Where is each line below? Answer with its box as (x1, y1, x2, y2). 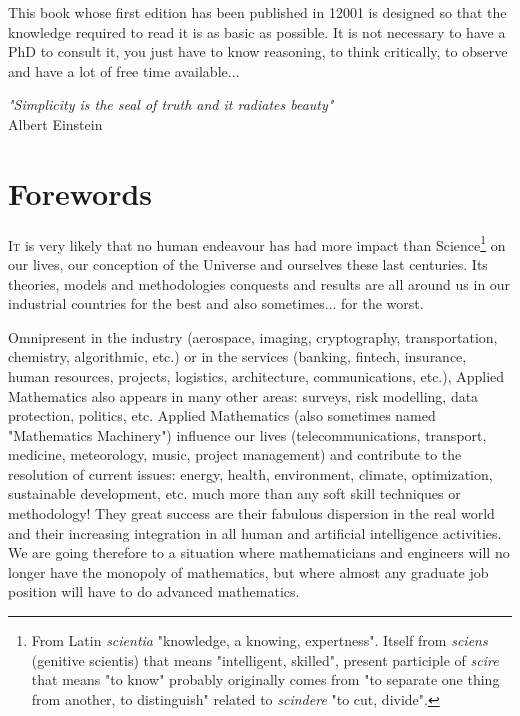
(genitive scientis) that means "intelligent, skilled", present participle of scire (31, 649, 499, 670)
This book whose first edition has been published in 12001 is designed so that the (8, 2, 507, 22)
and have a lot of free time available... (8, 60, 240, 81)
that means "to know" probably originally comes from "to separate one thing (31, 669, 500, 690)
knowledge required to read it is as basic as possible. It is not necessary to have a (8, 21, 506, 42)
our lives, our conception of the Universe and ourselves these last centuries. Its (8, 253, 488, 274)
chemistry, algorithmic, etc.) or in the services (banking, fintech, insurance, (8, 346, 467, 367)
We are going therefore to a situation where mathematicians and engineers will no (8, 542, 510, 563)
